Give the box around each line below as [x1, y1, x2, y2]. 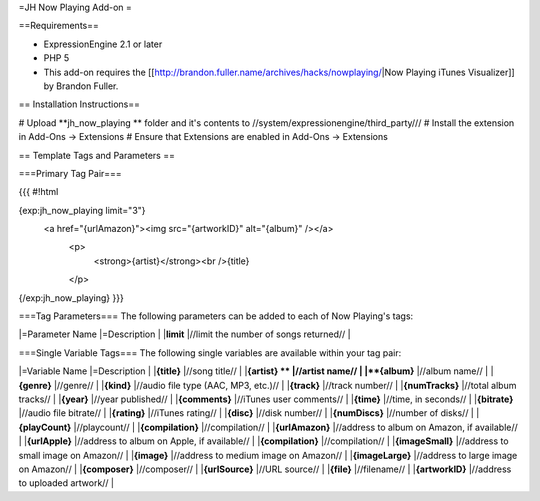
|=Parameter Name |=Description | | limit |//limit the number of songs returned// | [18, 328, 352, 340]
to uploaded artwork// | [18, 477, 115, 489]
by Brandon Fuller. [43, 80, 119, 92]
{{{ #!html [18, 186, 59, 198]
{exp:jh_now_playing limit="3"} [18, 204, 146, 216]
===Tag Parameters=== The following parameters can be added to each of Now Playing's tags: [18, 310, 414, 322]
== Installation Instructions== [18, 98, 140, 110]
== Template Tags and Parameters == [18, 149, 175, 161]
